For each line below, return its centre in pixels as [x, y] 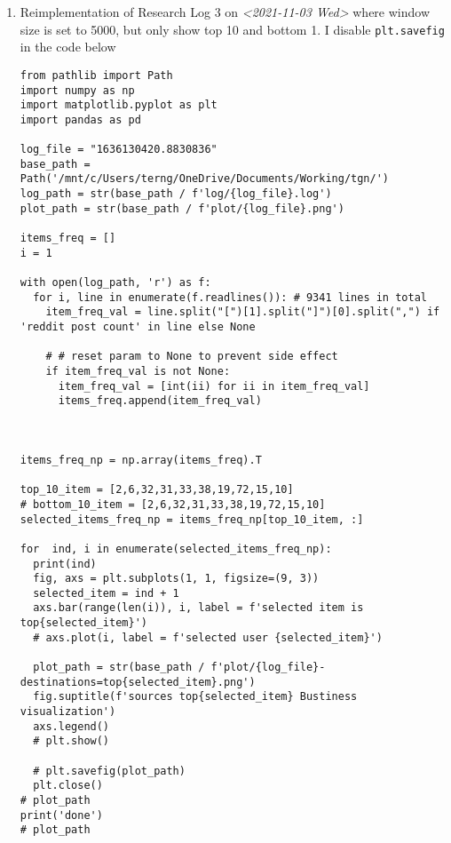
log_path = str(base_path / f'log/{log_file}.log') [176, 194]
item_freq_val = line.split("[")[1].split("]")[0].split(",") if [243, 312]
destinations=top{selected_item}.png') [138, 682]
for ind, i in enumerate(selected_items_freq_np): [176, 549]
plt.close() [68, 786]
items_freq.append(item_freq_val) [160, 401]
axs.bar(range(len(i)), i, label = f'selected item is [198, 608]
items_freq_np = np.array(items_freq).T [141, 460]
